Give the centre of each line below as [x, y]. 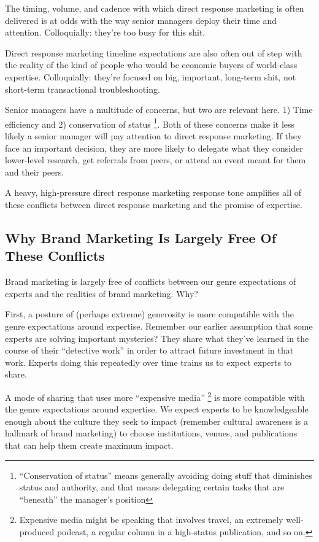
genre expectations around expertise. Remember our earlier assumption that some [159, 326]
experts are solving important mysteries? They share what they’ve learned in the [157, 338]
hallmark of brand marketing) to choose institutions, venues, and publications [151, 433]
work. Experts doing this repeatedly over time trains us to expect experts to [148, 362]
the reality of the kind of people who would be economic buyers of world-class [151, 65]
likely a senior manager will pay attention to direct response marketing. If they [153, 136]
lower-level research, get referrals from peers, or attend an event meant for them [156, 160]
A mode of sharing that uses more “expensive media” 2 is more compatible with [155, 396]
